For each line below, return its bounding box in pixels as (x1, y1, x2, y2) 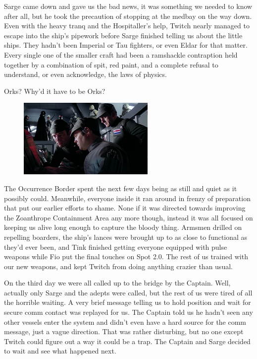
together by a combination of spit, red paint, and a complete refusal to (4, 59, 218, 70)
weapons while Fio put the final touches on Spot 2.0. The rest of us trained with (4, 251, 248, 262)
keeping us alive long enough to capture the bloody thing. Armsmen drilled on (4, 222, 242, 232)
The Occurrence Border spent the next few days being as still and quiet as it (4, 183, 237, 193)
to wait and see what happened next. (4, 346, 116, 356)
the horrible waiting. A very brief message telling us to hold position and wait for (4, 297, 251, 307)
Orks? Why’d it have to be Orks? (4, 85, 105, 96)
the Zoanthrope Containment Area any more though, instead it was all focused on (4, 212, 253, 222)
